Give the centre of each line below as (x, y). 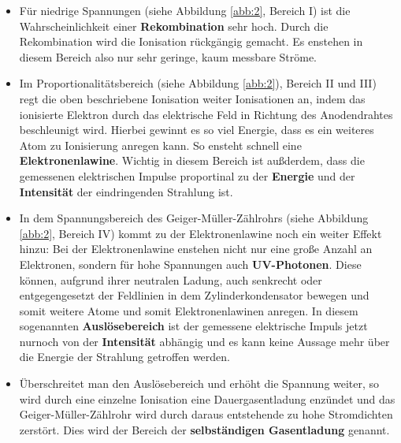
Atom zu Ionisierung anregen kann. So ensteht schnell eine (160, 145)
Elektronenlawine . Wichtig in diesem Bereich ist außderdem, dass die (192, 160)
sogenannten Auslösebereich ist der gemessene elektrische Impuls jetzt (193, 326)
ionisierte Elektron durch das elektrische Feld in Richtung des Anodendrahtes (206, 114)
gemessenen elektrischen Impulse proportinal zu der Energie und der (187, 175)
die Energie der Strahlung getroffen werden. (124, 357)
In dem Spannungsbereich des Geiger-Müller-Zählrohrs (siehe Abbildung (194, 218)
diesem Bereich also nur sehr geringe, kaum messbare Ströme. (168, 56)
